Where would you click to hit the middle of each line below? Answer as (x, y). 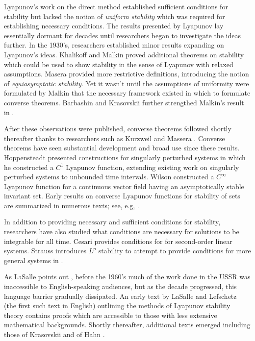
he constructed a (29, 167)
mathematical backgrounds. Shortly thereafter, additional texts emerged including (127, 325)
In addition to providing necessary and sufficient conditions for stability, (112, 222)
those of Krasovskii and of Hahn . (54, 334)
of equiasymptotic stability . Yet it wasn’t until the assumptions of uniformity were (127, 83)
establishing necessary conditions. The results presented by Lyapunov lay (114, 26)
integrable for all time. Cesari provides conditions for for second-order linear (118, 241)
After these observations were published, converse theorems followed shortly (118, 129)
